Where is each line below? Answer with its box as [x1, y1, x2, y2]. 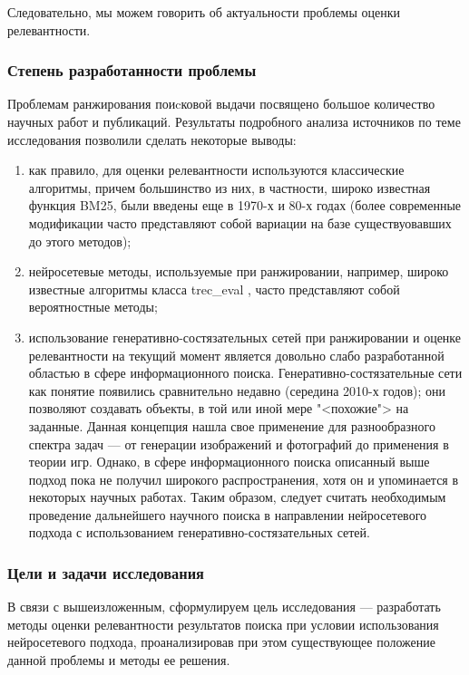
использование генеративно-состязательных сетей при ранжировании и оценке [28, 327, 462, 346]
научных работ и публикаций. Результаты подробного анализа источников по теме [7, 112, 461, 130]
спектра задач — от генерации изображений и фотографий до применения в [28, 434, 449, 453]
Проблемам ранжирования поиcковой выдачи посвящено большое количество [7, 94, 435, 113]
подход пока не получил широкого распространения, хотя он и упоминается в [28, 469, 459, 488]
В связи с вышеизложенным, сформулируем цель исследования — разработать [7, 597, 441, 616]
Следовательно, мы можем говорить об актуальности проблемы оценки [7, 3, 401, 21]
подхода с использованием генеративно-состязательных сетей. [28, 523, 370, 542]
